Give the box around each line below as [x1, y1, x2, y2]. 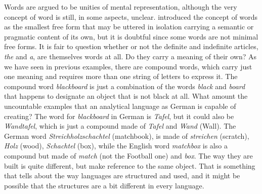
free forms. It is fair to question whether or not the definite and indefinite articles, [4, 41, 258, 52]
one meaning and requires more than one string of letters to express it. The [4, 71, 238, 82]
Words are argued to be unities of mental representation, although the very [4, 2, 237, 12]
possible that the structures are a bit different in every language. [4, 180, 204, 190]
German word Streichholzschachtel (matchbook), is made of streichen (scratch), [4, 130, 249, 141]
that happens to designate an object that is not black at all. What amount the [4, 91, 248, 101]
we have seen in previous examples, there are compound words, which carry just [4, 61, 252, 71]
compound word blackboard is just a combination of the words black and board [4, 81, 245, 91]
